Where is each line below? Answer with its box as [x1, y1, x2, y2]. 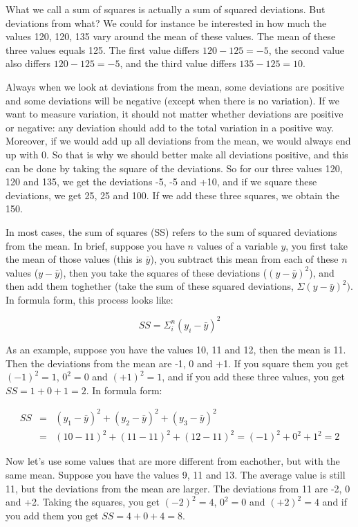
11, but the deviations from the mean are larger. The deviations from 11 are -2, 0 [6, 481, 350, 495]
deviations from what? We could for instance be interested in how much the [6, 15, 327, 30]
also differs [6, 56, 51, 71]
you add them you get [6, 508, 99, 522]
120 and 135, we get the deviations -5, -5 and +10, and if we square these [6, 174, 317, 189]
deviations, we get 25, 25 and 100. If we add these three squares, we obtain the [6, 187, 339, 202]
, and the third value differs [120, 56, 236, 71]
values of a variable [196, 238, 278, 252]
